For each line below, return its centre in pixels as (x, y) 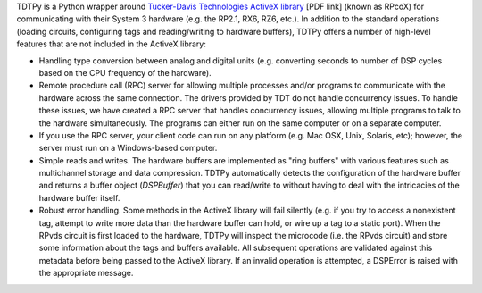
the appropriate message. (86, 273)
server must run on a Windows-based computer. (128, 148)
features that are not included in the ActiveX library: (112, 44)
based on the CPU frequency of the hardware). (125, 72)
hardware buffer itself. (79, 197)
